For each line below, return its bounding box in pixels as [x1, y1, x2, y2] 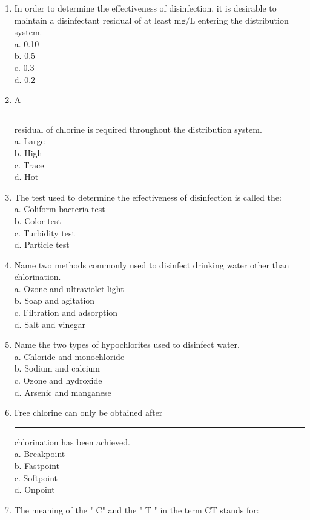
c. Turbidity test [14, 226, 75, 239]
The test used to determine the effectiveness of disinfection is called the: [14, 190, 282, 203]
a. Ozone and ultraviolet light [14, 282, 124, 295]
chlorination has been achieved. [14, 435, 130, 448]
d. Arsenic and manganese [14, 385, 111, 398]
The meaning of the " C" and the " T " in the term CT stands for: [14, 503, 259, 516]
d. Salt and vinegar [14, 318, 85, 330]
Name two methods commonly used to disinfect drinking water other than [14, 258, 289, 271]
